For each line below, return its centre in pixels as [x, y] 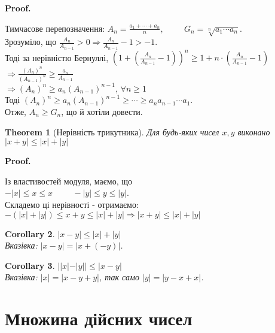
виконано [254, 131]
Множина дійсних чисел [99, 318]
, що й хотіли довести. [102, 112]
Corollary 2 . [30, 233]
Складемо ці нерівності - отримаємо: [72, 204]
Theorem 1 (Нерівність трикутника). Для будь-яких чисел [112, 131]
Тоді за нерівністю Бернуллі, [57, 57]
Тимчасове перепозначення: [55, 28]
